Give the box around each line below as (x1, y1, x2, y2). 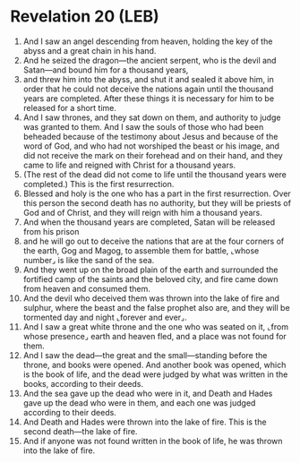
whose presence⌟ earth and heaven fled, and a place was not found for (22, 330, 287, 341)
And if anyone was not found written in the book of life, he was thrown (22, 435, 283, 446)
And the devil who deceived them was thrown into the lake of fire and (22, 293, 280, 304)
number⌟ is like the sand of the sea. (22, 254, 155, 265)
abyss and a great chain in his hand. (22, 45, 157, 56)
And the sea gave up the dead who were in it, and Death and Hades (22, 388, 273, 399)
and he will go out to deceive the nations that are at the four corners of (22, 236, 285, 246)
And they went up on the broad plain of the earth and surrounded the (22, 264, 279, 275)
